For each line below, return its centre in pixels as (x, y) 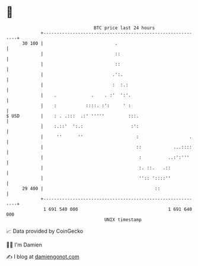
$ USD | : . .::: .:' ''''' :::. (73, 116)
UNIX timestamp (123, 219)
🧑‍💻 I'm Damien (24, 245)
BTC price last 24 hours (124, 28)
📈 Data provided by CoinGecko (45, 231)
